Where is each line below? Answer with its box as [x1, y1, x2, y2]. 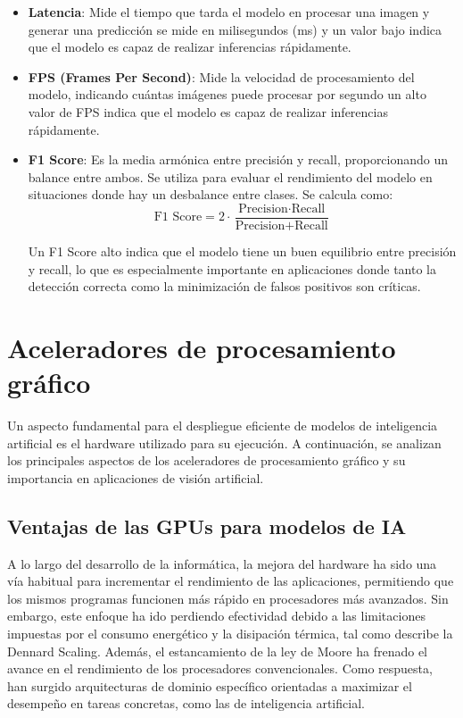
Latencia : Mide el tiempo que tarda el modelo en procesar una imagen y [28, 3, 430, 21]
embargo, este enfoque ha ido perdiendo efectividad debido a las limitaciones [7, 606, 426, 625]
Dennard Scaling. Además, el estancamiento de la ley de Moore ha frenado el [7, 641, 428, 660]
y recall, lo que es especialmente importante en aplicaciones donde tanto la [28, 259, 437, 278]
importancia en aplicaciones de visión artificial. [7, 468, 264, 487]
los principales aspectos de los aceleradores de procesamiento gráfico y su [7, 451, 406, 470]
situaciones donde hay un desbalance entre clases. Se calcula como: [28, 185, 393, 204]
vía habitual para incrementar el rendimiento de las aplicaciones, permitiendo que [7, 572, 454, 590]
